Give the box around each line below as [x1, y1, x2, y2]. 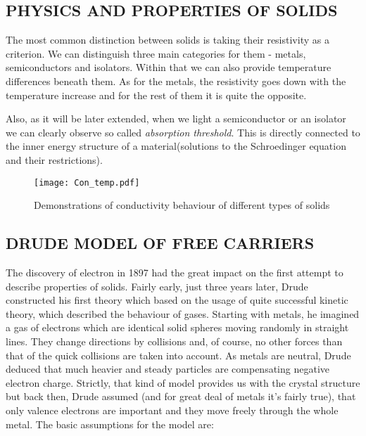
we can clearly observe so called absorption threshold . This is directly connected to [6, 124, 360, 139]
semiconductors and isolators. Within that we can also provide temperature [6, 60, 332, 75]
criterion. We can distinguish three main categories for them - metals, [6, 46, 306, 60]
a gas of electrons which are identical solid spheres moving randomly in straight [6, 320, 349, 335]
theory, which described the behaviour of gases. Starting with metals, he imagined [6, 306, 360, 321]
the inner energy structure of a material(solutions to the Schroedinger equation [6, 139, 346, 153]
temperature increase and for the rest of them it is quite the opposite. [6, 87, 307, 102]
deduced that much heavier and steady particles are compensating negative [6, 361, 329, 376]
